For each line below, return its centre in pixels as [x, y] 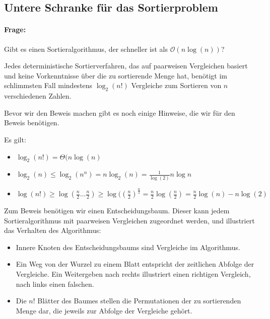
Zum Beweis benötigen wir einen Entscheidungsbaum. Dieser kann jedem [117, 210]
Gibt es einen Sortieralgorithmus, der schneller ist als [86, 49]
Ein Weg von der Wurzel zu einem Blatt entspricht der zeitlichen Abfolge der [135, 264]
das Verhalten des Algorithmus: [53, 230]
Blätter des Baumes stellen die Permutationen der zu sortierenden [139, 301]
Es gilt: [15, 139]
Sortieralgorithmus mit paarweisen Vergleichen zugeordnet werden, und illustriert [129, 220]
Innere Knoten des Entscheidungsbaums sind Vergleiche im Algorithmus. [128, 247]
